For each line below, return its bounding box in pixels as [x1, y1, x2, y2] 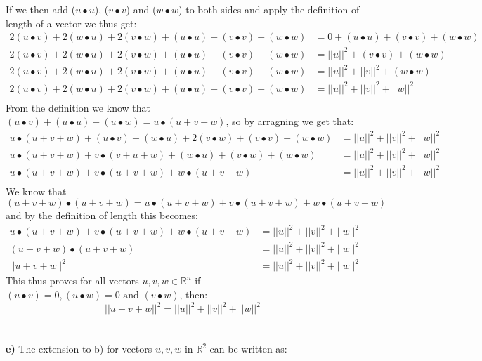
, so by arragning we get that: [226, 114, 354, 129]
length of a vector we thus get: [6, 15, 137, 30]
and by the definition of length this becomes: [6, 208, 198, 223]
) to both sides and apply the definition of [178, 2, 360, 16]
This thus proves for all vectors [6, 273, 139, 288]
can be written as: [209, 341, 287, 356]
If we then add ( [6, 2, 76, 16]
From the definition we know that [6, 100, 150, 114]
